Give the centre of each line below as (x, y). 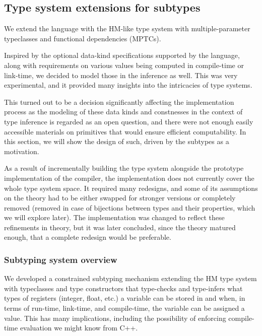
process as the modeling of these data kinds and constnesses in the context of (123, 112)
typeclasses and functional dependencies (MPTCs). (83, 38)
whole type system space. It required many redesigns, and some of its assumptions (131, 188)
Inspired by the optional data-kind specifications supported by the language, (122, 55)
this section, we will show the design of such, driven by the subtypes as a (117, 141)
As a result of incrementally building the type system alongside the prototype (124, 168)
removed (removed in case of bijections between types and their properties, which (130, 207)
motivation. (22, 151)
